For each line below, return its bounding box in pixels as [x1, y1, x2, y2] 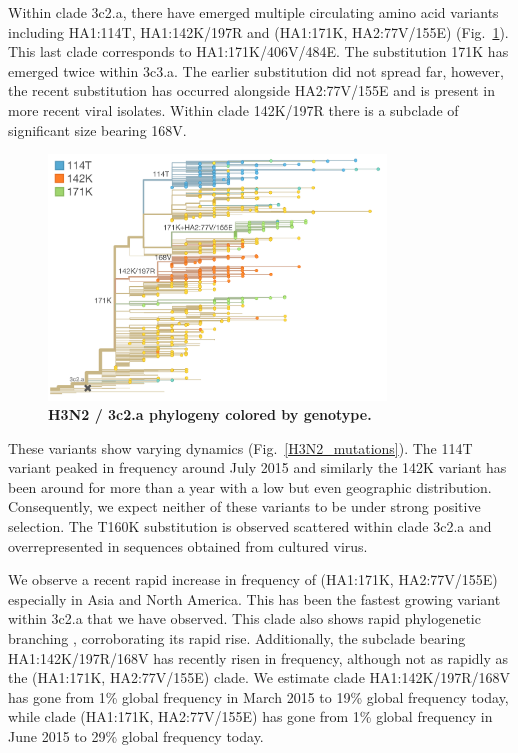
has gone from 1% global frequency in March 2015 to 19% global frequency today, [8, 686, 509, 707]
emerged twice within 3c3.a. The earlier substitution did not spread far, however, [8, 60, 504, 81]
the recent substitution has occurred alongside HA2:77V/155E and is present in [8, 80, 495, 101]
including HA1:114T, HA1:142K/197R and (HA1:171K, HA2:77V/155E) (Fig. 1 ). [8, 21, 509, 42]
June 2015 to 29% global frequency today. [8, 726, 264, 746]
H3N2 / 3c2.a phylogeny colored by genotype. [48, 404, 372, 425]
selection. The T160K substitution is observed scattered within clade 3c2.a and [8, 516, 492, 537]
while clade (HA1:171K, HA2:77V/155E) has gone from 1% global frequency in [8, 706, 493, 727]
